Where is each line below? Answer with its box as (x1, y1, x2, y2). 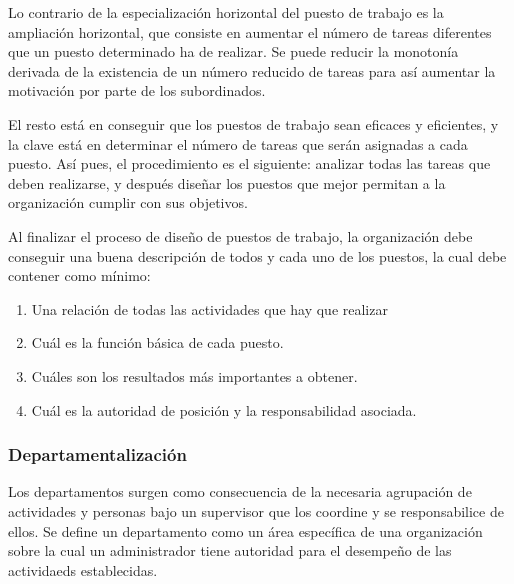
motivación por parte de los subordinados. (8, 80, 266, 101)
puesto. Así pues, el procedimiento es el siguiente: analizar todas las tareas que (8, 153, 491, 174)
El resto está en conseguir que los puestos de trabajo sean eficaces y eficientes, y (8, 113, 499, 134)
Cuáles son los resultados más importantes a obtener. (31, 365, 358, 386)
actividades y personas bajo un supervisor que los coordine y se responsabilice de (8, 500, 504, 521)
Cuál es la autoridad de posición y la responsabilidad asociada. (31, 399, 417, 420)
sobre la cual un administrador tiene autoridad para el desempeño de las (8, 540, 452, 561)
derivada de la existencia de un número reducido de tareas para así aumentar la (8, 60, 496, 81)
